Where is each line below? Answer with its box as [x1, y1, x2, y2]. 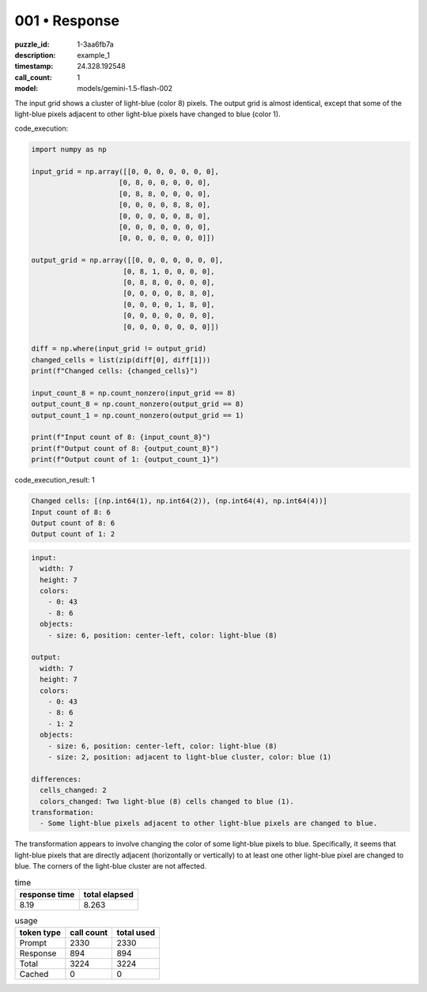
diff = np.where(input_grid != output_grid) [31, 344, 207, 354]
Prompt [19, 937, 47, 948]
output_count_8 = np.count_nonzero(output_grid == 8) [31, 399, 244, 409]
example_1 [77, 50, 111, 59]
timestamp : [14, 62, 54, 71]
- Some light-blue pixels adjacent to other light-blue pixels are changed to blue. [40, 819, 378, 828]
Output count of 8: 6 [31, 518, 115, 528]
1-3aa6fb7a [77, 40, 114, 49]
